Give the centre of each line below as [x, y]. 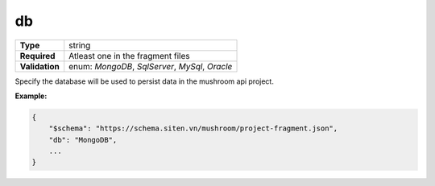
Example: [31, 96]
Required [37, 56]
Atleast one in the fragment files [129, 56]
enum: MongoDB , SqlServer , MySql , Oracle [151, 66]
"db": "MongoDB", [83, 140]
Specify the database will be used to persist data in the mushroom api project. [144, 81]
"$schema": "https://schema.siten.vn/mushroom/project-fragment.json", [193, 128]
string [80, 45]
